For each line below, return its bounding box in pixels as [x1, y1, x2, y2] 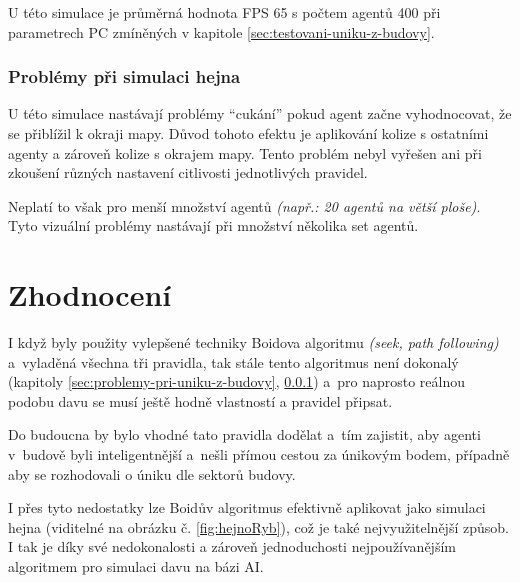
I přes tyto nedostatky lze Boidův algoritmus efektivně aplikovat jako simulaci [8, 497, 486, 518]
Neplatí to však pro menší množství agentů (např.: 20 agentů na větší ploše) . [8, 195, 481, 216]
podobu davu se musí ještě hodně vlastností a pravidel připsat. [8, 390, 393, 411]
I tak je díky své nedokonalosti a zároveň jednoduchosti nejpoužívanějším [8, 536, 456, 557]
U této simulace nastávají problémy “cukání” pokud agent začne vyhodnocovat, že [8, 103, 512, 124]
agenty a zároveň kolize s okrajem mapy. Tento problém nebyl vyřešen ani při [8, 142, 482, 163]
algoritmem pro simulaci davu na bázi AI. [8, 556, 264, 577]
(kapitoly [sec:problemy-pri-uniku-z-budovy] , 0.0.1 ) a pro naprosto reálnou [8, 371, 466, 392]
